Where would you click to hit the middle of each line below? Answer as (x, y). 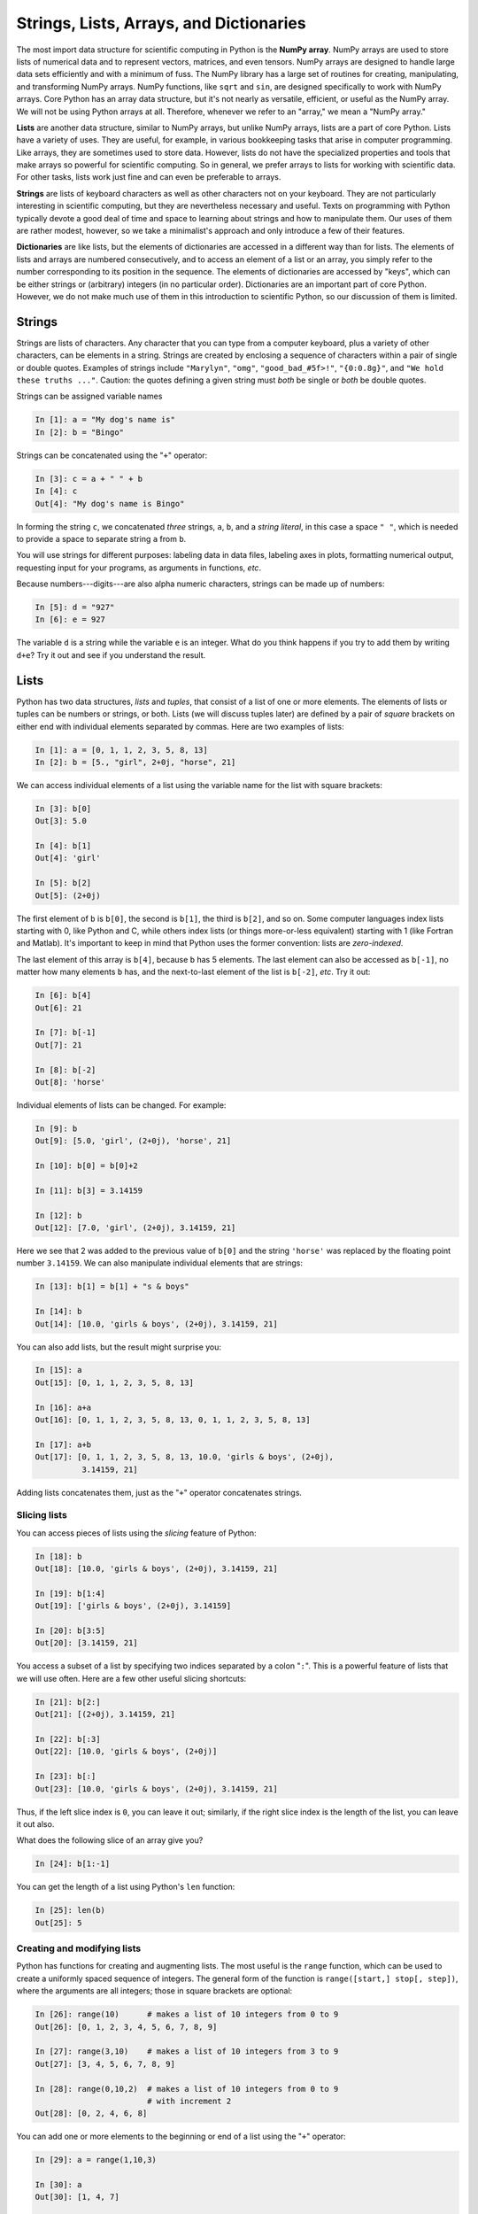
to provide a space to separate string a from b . (101, 538)
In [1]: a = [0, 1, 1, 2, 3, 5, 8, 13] (121, 750)
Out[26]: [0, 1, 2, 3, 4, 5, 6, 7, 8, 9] (126, 2027)
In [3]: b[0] (63, 809)
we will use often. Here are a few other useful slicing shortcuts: (131, 1678)
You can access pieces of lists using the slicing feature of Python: (136, 1533)
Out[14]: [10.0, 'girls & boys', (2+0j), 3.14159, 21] (156, 1324)
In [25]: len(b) (70, 1910)
